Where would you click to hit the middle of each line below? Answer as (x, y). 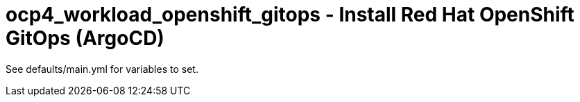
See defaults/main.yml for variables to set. (102, 69)
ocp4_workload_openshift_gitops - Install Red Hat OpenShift (290, 15)
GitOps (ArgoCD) (85, 38)
